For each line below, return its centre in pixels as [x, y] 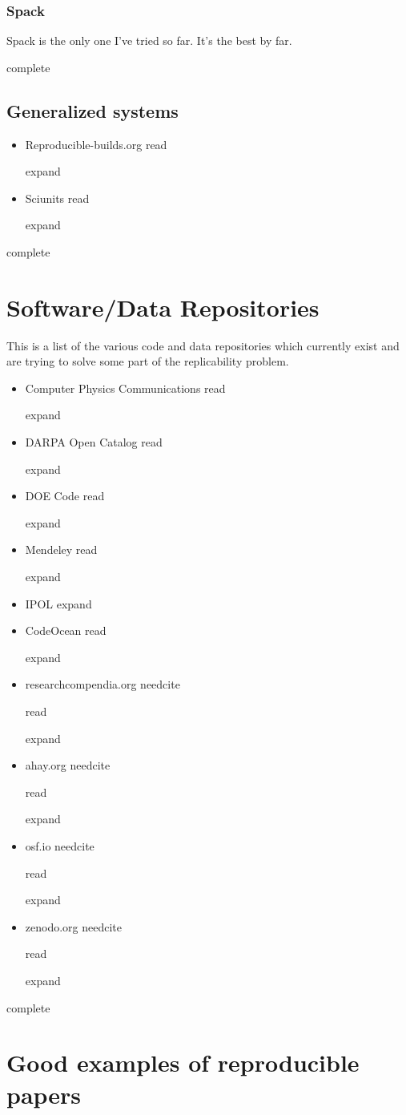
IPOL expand [58, 603]
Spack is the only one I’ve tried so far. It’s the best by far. [149, 40]
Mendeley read [61, 549]
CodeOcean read [66, 630]
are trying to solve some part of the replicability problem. [148, 361]
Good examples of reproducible [183, 1062]
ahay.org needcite [68, 765]
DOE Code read [65, 496]
